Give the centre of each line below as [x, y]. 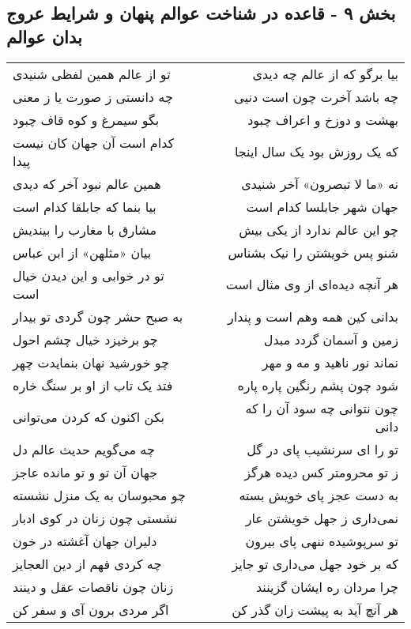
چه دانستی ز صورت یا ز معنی [93, 96]
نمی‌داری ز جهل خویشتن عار [322, 518]
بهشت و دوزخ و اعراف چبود [323, 119]
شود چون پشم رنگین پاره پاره [318, 385]
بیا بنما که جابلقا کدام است [85, 206]
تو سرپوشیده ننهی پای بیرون [322, 540]
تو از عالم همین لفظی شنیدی [92, 73]
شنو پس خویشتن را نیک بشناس [313, 252]
